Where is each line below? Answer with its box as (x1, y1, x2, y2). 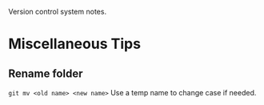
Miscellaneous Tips (8, 35, 142, 53)
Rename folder (8, 67, 83, 80)
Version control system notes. (8, 7, 106, 16)
